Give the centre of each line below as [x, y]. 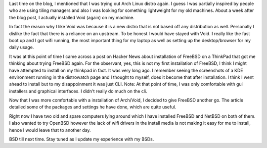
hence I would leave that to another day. [50, 130]
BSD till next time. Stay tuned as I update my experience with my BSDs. [82, 139]
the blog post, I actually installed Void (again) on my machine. [72, 17]
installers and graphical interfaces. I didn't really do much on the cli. [78, 91]
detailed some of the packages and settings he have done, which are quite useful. [93, 107]
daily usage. [22, 48]
